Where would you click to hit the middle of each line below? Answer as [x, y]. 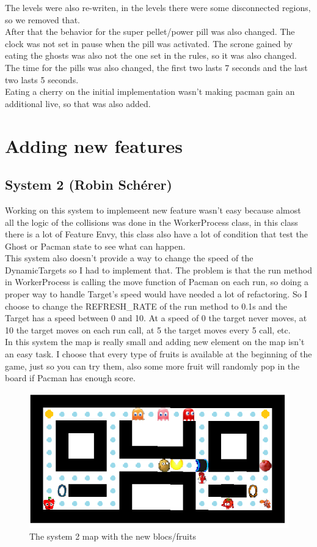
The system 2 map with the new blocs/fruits [113, 536]
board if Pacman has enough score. [70, 378]
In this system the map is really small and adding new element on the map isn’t [155, 342]
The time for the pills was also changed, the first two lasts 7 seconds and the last [156, 67]
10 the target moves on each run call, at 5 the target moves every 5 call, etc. [148, 329]
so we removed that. [42, 19]
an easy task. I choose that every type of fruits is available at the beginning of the [158, 354]
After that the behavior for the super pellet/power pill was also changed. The [150, 32]
